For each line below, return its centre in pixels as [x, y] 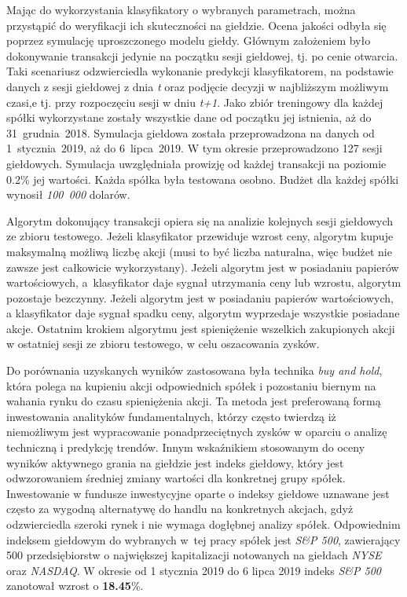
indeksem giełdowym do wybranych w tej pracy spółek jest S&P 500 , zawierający [203, 539]
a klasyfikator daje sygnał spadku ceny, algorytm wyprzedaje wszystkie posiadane [203, 313]
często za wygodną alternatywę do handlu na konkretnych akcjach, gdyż [180, 509]
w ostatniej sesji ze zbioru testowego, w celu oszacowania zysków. [163, 344]
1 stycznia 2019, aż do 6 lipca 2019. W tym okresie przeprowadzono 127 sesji [194, 148]
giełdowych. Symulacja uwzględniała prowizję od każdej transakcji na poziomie [196, 163]
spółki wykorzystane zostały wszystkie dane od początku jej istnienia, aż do [189, 117]
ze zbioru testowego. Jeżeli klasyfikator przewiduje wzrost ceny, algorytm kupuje [200, 236]
